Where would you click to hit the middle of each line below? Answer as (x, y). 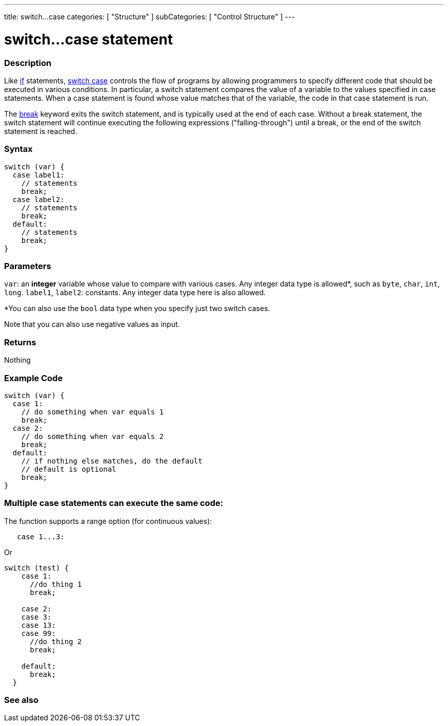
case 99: (39, 633)
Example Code (33, 378)
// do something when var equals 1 (92, 412)
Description (28, 63)
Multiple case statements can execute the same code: (114, 503)
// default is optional (69, 469)
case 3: (36, 617)
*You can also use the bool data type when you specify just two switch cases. (137, 309)
